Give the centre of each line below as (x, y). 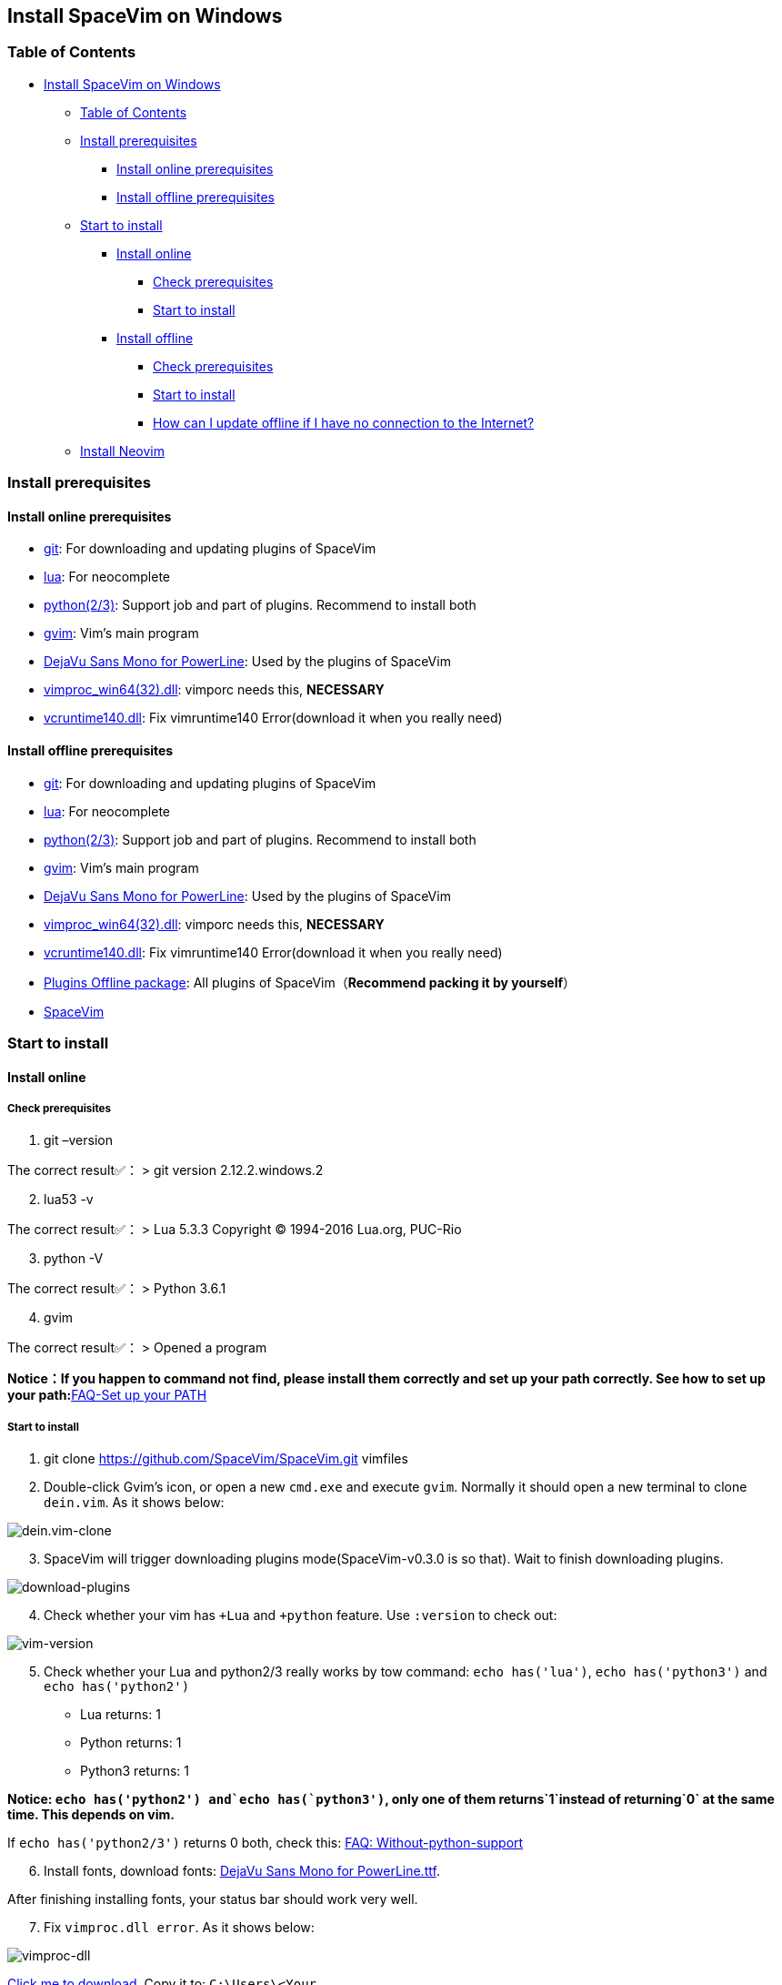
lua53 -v (69, 1200)
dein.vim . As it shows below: (134, 1503)
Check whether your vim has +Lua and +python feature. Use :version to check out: (301, 1615)
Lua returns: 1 (120, 1715)
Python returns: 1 (131, 1743)
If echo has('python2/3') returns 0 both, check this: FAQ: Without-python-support (266, 1843)
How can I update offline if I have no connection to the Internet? (344, 422)
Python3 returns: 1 (135, 1771)
